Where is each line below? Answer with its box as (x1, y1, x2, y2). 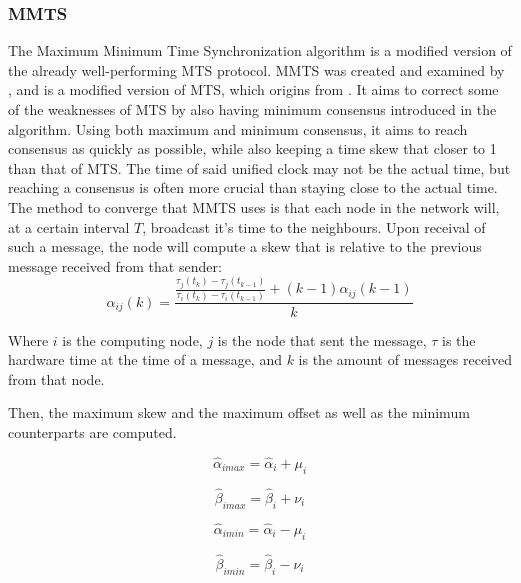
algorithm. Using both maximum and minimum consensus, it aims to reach (8, 118, 468, 139)
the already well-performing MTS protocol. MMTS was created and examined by (8, 59, 505, 80)
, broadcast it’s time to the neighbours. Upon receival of (142, 216, 486, 237)
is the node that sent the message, (217, 329, 427, 350)
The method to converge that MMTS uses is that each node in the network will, (8, 196, 500, 217)
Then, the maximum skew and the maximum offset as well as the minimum (8, 402, 470, 423)
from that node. (8, 368, 105, 389)
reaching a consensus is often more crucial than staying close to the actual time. (8, 177, 498, 198)
